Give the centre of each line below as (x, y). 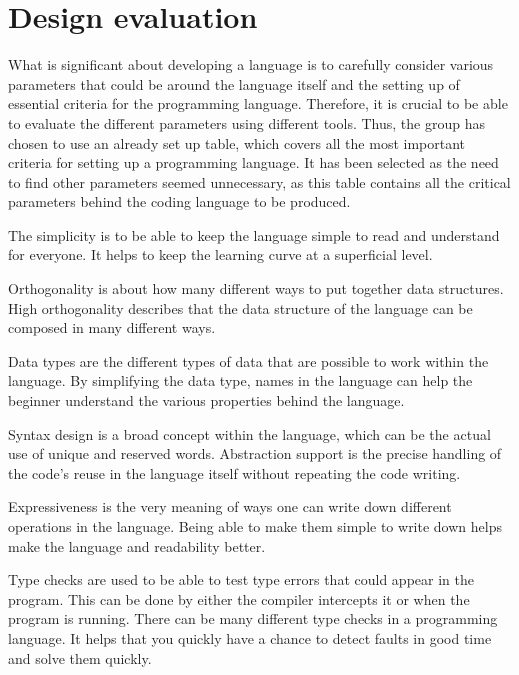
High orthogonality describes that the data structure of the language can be (240, 307)
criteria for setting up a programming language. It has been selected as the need (253, 162)
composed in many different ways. (112, 327)
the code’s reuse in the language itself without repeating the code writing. (234, 472)
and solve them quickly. (80, 657)
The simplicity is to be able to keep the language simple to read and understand (254, 234)
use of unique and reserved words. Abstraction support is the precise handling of (255, 453)
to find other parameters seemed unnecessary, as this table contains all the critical (259, 181)
